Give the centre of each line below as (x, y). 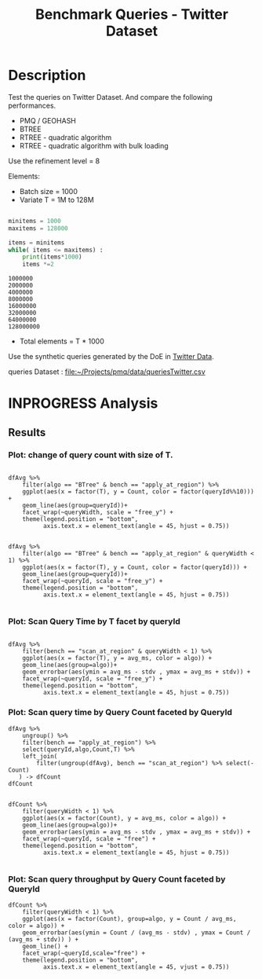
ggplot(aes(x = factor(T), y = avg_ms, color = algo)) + (117, 658)
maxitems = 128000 (38, 228)
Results (27, 433)
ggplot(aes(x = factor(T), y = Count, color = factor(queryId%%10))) (138, 492)
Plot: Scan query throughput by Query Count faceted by (117, 879)
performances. (32, 105)
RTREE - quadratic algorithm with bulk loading (94, 145)
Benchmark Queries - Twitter (132, 15)
